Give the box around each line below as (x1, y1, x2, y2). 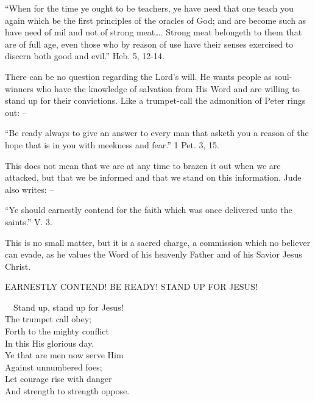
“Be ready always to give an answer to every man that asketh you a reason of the (5, 126, 309, 139)
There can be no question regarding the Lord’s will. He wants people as (5, 70, 272, 82)
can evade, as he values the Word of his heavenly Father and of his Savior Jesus (5, 248, 302, 261)
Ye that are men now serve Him (5, 349, 124, 361)
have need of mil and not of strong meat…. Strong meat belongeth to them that (5, 26, 302, 38)
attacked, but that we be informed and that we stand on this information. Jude (5, 171, 302, 184)
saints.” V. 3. (5, 215, 52, 228)
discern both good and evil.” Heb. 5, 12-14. (5, 49, 165, 62)
